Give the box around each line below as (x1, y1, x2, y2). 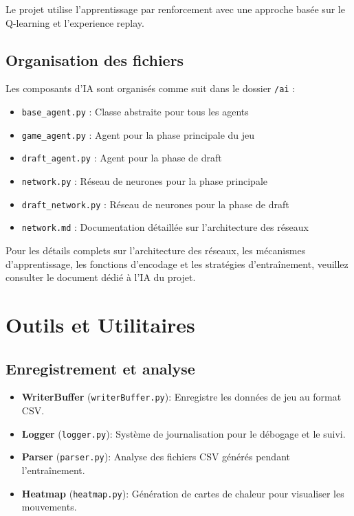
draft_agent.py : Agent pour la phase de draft (21, 150, 222, 165)
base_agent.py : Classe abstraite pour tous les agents (21, 104, 249, 119)
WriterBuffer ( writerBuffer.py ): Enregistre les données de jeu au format (21, 390, 342, 404)
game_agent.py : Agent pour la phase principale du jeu (21, 127, 255, 142)
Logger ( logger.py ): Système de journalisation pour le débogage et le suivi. (21, 426, 346, 440)
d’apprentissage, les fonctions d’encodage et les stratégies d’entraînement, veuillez (5, 256, 349, 271)
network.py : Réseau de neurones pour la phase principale (21, 174, 267, 188)
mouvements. (21, 500, 77, 514)
